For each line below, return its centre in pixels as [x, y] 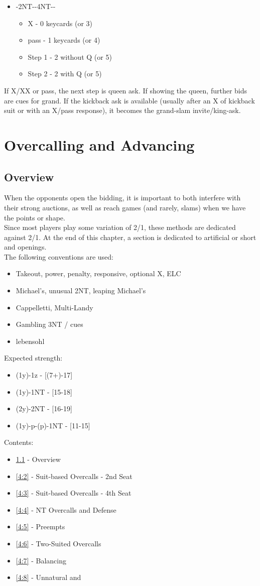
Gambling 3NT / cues [49, 324]
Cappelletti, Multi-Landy [54, 307]
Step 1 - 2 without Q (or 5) [70, 56]
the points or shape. [35, 217]
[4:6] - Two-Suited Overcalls [58, 543]
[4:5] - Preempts [40, 526]
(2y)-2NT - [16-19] [44, 408]
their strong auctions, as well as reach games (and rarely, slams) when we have [125, 207]
